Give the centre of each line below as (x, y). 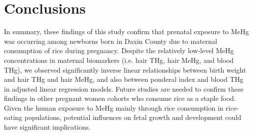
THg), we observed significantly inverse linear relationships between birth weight (125, 69)
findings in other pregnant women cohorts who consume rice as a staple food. (120, 98)
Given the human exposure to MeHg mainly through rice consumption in (114, 107)
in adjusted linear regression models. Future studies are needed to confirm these (124, 88)
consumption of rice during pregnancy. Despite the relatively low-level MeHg (119, 50)
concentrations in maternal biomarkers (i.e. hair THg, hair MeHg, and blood (119, 60)
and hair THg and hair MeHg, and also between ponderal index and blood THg (124, 79)
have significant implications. (47, 127)
